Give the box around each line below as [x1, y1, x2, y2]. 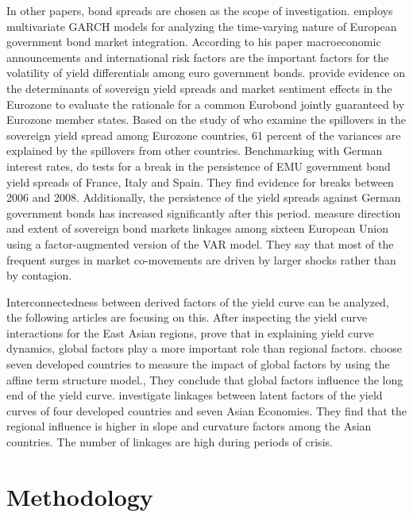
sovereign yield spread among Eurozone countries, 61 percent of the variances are [6, 126, 401, 143]
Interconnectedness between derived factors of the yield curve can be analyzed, [6, 293, 389, 310]
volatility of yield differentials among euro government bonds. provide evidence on [6, 64, 406, 81]
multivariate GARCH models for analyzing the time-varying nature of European [6, 17, 397, 34]
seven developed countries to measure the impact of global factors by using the [6, 356, 390, 372]
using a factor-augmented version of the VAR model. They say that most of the [6, 235, 394, 252]
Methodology [6, 480, 153, 512]
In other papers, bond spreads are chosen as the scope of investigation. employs [6, 2, 393, 18]
